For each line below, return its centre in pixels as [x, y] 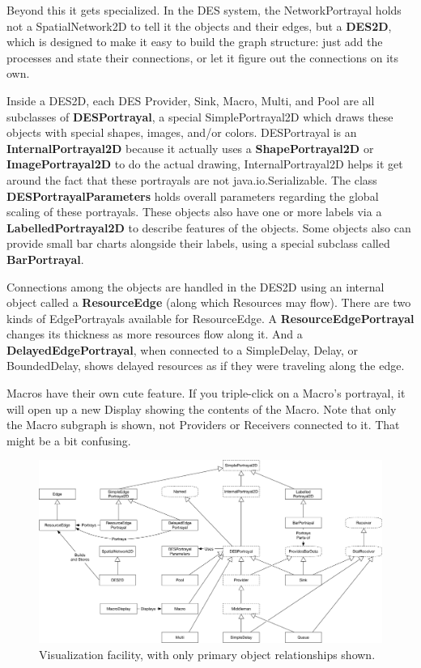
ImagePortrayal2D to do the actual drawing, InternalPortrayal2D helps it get [205, 164]
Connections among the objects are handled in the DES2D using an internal [196, 286]
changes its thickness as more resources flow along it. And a [155, 334]
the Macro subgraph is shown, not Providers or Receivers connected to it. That [203, 425]
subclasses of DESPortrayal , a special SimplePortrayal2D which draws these [200, 116]
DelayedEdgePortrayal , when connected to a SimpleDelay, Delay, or [183, 349]
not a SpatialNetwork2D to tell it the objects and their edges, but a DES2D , [199, 26]
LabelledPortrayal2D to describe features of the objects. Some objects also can [209, 227]
